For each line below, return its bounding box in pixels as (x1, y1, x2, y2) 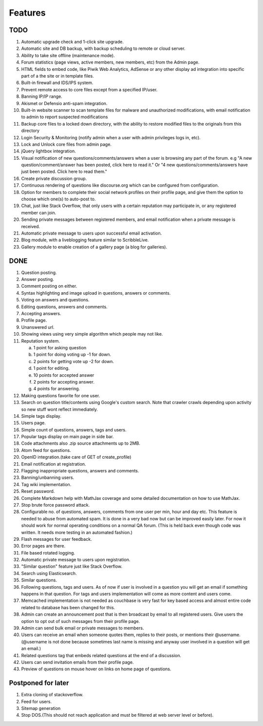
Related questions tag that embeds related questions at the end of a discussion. (21, 652, 182, 658)
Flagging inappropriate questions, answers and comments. (21, 468, 139, 474)
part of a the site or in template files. (21, 73, 94, 79)
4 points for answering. (33, 386, 80, 392)
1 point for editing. (33, 365, 70, 371)
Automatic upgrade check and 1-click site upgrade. (21, 39, 124, 45)
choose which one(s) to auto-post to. (21, 196, 96, 202)
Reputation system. (21, 338, 60, 344)
